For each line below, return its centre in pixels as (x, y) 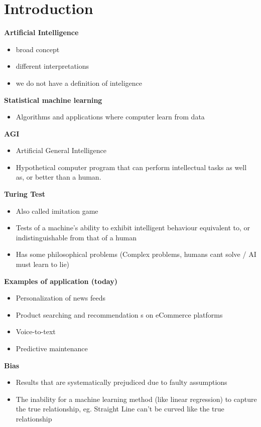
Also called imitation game (57, 210)
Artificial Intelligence (41, 32)
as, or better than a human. (58, 177)
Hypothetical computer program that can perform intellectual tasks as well (131, 167)
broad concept (38, 49)
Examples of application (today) (61, 281)
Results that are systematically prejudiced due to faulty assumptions (121, 382)
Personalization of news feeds (60, 298)
